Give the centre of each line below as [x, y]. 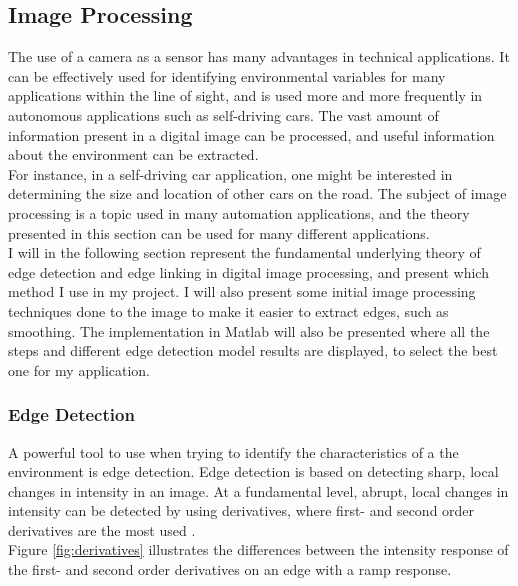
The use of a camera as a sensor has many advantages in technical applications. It [259, 56]
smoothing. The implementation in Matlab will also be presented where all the [249, 330]
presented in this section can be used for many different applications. [219, 232]
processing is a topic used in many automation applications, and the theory [239, 212]
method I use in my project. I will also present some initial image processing [242, 291]
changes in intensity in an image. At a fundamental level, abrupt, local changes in [258, 490]
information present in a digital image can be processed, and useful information [251, 134]
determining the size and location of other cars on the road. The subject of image [257, 193]
